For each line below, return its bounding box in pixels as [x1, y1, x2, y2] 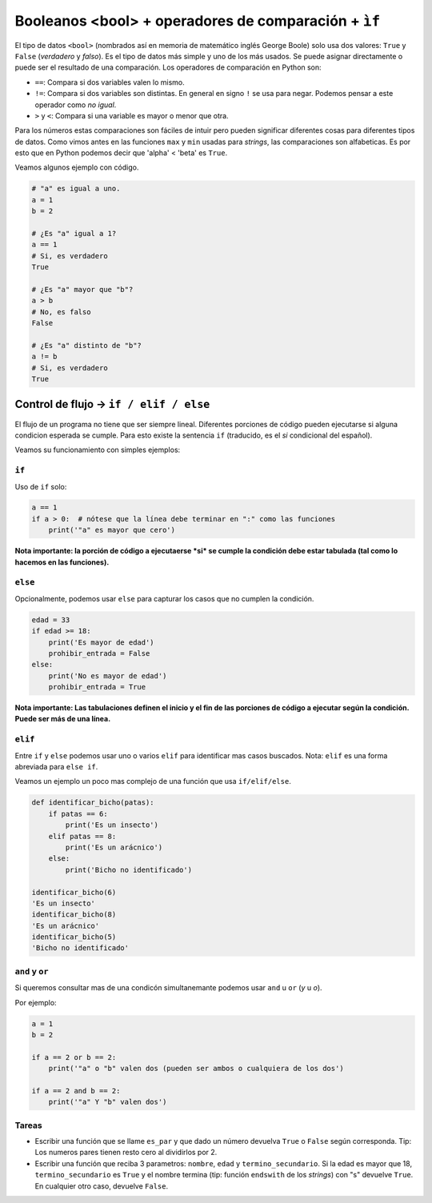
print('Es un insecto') [65, 821, 159, 829]
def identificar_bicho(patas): [31, 798, 155, 807]
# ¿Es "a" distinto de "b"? [31, 341, 142, 350]
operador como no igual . [34, 100, 117, 110]
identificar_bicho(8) [31, 910, 117, 919]
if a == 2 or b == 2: [31, 1053, 117, 1061]
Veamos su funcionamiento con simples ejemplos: [14, 445, 181, 455]
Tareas [14, 1120, 43, 1131]
